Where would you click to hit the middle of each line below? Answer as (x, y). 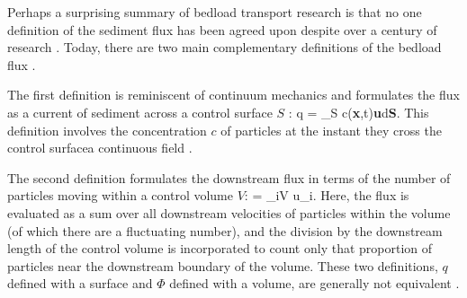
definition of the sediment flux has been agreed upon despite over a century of (222, 29)
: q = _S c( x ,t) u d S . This (359, 112)
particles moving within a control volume (120, 195)
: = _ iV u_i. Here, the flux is (327, 195)
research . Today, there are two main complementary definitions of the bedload (225, 47)
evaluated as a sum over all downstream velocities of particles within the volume (229, 212)
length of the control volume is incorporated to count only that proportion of (220, 248)
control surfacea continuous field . (100, 148)
